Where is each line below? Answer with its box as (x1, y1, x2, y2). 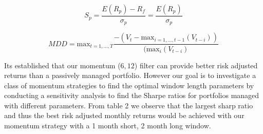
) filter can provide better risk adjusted (134, 60, 258, 70)
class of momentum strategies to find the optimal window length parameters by (4, 80, 254, 90)
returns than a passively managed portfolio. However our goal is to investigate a (4, 70, 256, 81)
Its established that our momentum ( (4, 60, 121, 70)
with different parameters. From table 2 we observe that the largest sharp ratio (4, 100, 253, 110)
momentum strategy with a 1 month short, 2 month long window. (4, 120, 211, 131)
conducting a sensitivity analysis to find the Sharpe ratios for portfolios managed (4, 90, 259, 101)
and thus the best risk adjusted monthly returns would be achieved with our (4, 110, 245, 121)
